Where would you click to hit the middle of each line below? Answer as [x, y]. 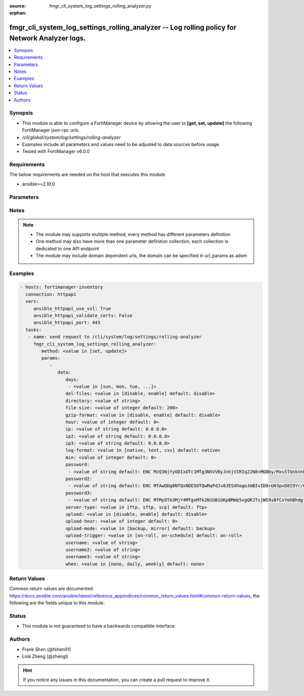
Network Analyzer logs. [48, 38]
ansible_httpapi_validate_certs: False [83, 316]
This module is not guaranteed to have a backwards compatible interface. [99, 626]
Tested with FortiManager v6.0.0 [56, 152]
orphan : [18, 13]
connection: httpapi [51, 294]
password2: [79, 479]
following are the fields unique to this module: [57, 603]
